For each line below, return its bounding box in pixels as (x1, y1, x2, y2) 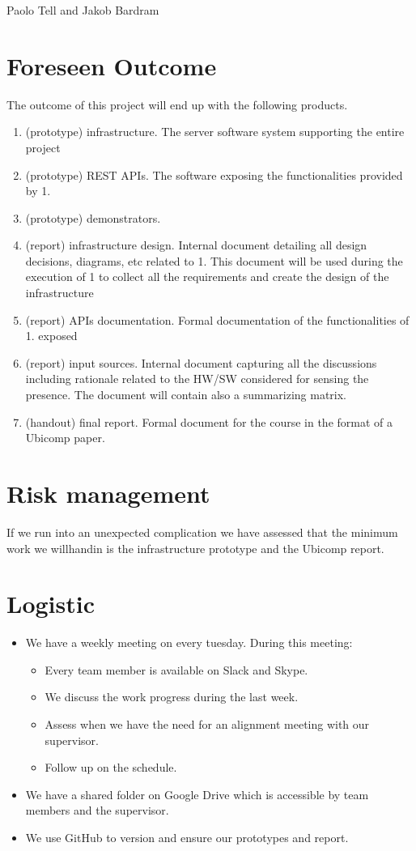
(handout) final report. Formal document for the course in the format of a (25, 413, 393, 430)
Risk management (6, 477, 210, 509)
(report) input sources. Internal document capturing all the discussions (25, 354, 377, 371)
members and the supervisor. (25, 802, 169, 819)
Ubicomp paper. (25, 429, 105, 446)
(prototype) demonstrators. (25, 209, 161, 226)
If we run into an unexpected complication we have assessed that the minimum (6, 523, 398, 540)
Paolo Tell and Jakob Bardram (6, 2, 159, 18)
